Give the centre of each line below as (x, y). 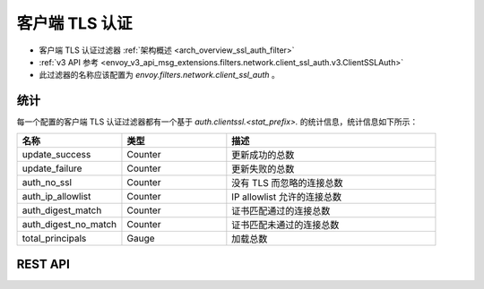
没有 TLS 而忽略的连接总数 (287, 183)
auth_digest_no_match (69, 224)
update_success (56, 154)
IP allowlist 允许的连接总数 (287, 197)
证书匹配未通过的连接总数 (285, 225)
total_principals (54, 238)
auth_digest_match (62, 210)
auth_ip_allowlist (56, 196)
